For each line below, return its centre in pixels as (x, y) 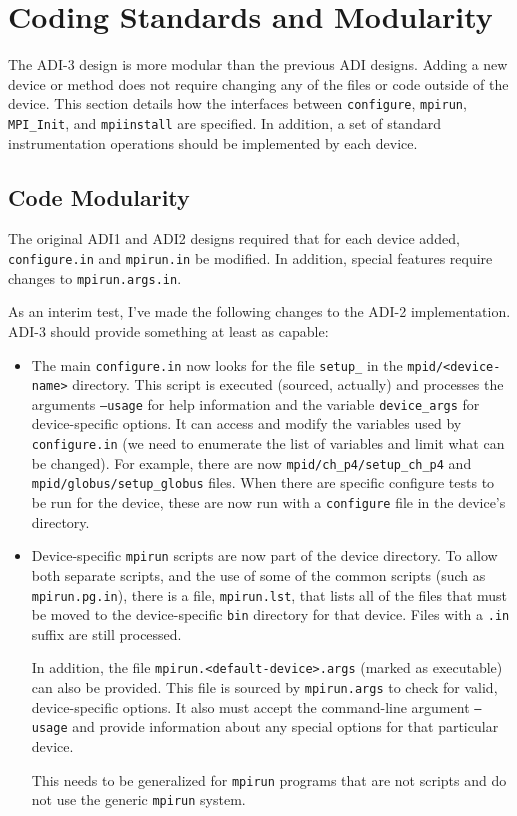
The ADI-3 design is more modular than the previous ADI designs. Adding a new (258, 64)
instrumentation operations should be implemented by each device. (213, 142)
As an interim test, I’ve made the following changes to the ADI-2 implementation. (259, 311)
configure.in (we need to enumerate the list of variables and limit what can (268, 443)
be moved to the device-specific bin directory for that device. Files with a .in (270, 614)
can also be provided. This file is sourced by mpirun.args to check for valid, (264, 687)
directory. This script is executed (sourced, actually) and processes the (288, 384)
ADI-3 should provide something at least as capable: (168, 330)
